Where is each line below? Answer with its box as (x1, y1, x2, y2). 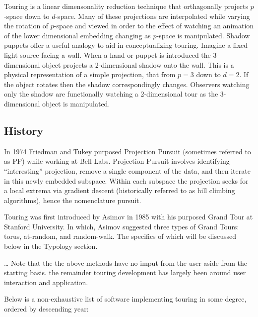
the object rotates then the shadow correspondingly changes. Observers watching (4, 79, 250, 89)
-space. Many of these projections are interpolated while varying (55, 10, 250, 21)
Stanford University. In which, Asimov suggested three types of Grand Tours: (4, 221, 239, 231)
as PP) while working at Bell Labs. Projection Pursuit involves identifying (4, 156, 230, 166)
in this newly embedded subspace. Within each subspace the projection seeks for (4, 175, 249, 186)
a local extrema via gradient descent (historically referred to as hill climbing (4, 185, 235, 196)
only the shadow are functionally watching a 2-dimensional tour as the (4, 89, 218, 99)
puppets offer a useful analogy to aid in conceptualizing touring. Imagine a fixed (4, 40, 248, 50)
